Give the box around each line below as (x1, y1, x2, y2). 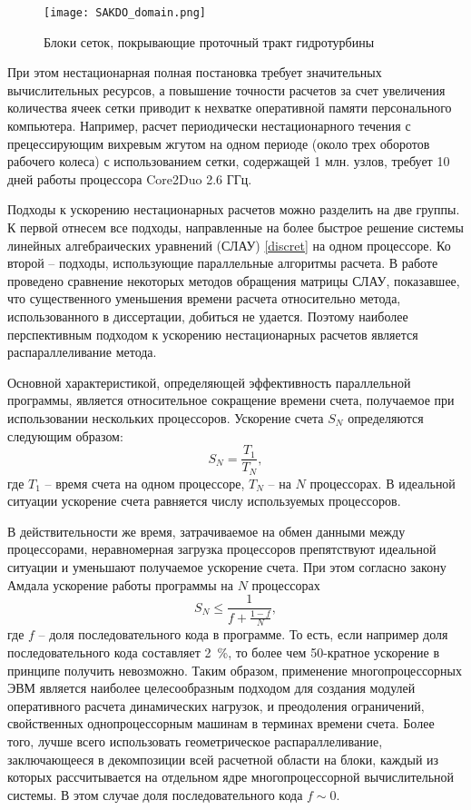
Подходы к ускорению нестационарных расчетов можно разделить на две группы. (7, 200, 460, 219)
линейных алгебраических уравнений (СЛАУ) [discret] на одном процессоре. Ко (7, 235, 451, 254)
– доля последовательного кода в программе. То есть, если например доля (38, 625, 448, 644)
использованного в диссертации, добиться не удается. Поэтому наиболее (7, 306, 408, 325)
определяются (348, 408, 424, 427)
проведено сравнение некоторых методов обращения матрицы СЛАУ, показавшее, (7, 271, 460, 290)
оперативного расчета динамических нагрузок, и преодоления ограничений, (7, 696, 425, 715)
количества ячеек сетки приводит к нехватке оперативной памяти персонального (7, 98, 452, 117)
